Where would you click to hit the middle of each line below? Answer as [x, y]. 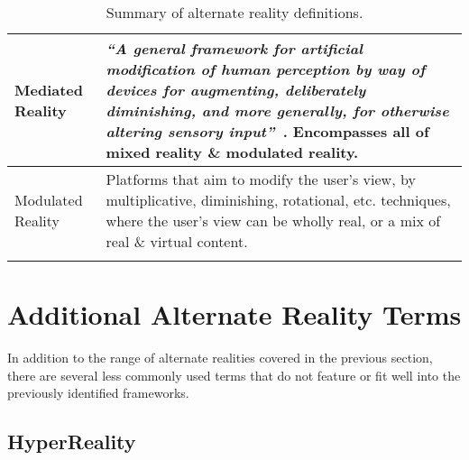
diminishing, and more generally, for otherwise [277, 110]
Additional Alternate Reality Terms [234, 314]
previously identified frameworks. [98, 393]
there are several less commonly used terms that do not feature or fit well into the [234, 375]
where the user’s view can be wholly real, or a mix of [273, 221]
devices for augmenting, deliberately [236, 90]
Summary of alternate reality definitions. [234, 12]
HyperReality [72, 442]
